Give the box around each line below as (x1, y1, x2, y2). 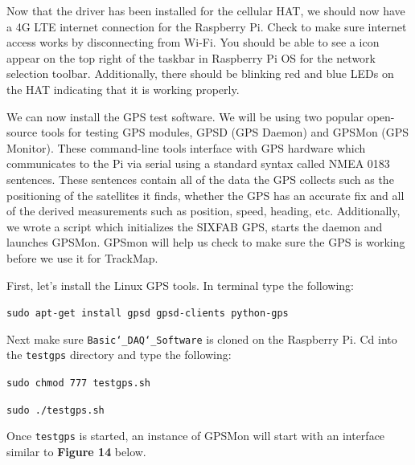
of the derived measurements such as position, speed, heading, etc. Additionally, (6, 202, 401, 219)
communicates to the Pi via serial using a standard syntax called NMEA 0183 (6, 155, 390, 172)
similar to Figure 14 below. (6, 443, 146, 460)
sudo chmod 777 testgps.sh (6, 377, 150, 390)
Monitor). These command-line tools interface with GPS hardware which (6, 139, 366, 156)
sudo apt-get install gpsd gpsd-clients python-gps (6, 308, 289, 320)
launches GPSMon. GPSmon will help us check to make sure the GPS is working (6, 234, 405, 251)
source (6, 124, 38, 141)
